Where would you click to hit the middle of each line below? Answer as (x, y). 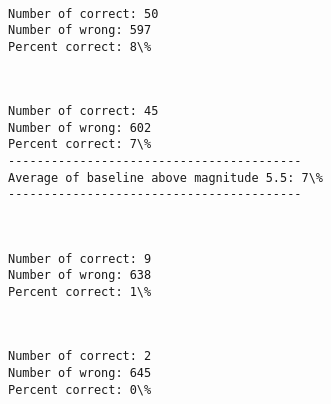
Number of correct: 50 (83, 13)
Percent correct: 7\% (80, 144)
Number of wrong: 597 (80, 30)
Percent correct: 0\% (80, 389)
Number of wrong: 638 (80, 275)
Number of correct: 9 (80, 258)
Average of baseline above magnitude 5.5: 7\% (165, 177)
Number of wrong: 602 (80, 127)
